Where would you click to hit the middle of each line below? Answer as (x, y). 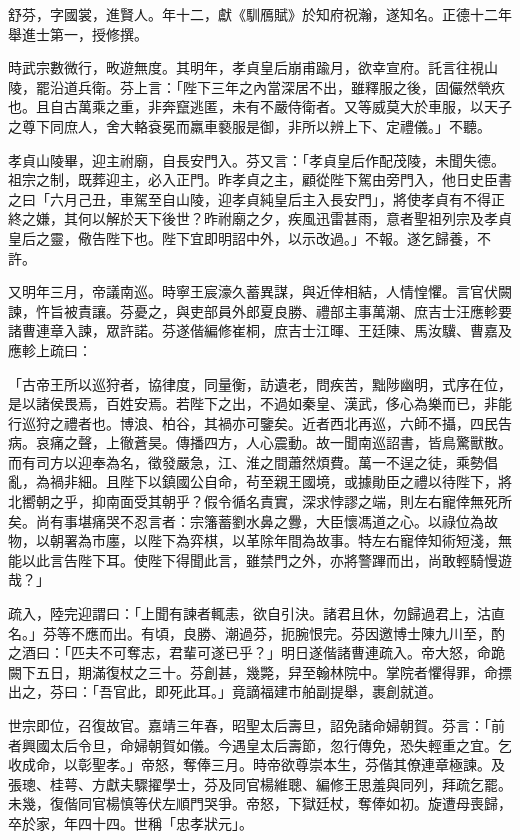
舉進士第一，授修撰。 (78, 33)
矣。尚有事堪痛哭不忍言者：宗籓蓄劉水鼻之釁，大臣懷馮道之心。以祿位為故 (253, 520)
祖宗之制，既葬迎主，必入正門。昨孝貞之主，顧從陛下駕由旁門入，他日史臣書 (260, 179)
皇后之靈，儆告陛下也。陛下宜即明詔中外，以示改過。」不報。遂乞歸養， (242, 237)
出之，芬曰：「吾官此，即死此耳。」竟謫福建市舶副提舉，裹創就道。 (225, 691)
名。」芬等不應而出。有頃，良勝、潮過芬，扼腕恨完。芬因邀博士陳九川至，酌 (256, 632)
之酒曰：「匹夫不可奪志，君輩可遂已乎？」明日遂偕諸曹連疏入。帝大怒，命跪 (256, 652)
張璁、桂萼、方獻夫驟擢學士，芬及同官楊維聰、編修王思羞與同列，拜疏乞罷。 (260, 783)
